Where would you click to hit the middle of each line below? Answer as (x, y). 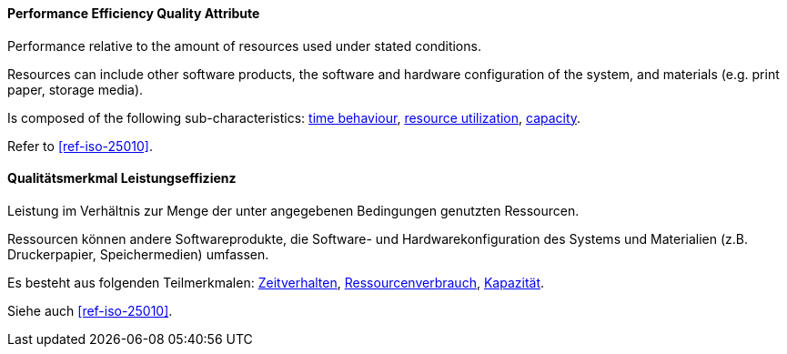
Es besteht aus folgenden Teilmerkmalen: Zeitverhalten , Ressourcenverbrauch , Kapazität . (276, 282)
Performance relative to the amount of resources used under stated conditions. (244, 46)
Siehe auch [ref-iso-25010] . (90, 310)
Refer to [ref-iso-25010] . (80, 146)
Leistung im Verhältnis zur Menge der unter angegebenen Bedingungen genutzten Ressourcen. (293, 210)
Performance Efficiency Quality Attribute (134, 13)
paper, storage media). (76, 89)
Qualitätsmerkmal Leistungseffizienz (122, 178)
